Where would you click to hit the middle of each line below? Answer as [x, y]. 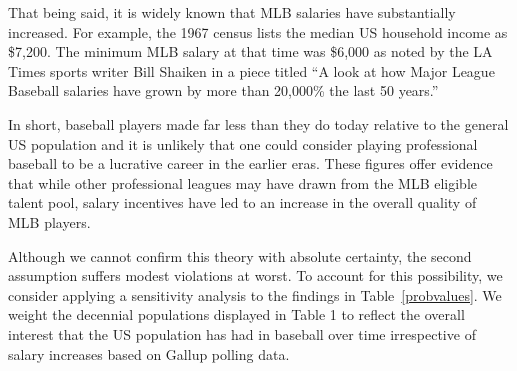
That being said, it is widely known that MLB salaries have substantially [232, 12]
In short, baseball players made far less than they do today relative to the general [258, 123]
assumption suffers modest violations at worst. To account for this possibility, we [255, 275]
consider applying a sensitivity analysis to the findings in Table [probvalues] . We [255, 294]
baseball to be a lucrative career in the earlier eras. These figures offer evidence [250, 163]
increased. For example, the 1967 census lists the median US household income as [258, 31]
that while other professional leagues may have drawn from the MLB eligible [242, 182]
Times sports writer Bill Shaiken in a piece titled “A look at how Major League [251, 70]
